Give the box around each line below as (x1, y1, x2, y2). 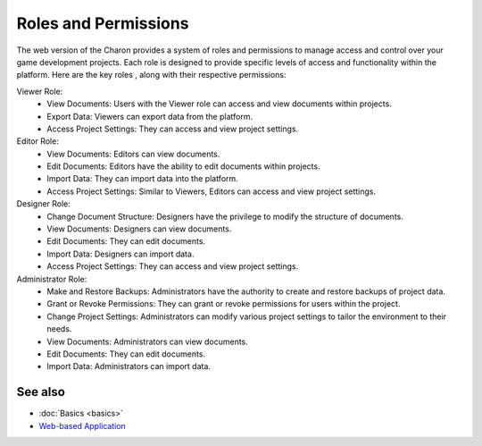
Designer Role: (16, 198, 71, 209)
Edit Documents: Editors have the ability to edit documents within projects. (46, 161, 320, 172)
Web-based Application (38, 420, 127, 431)
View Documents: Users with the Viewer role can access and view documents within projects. (46, 98, 392, 109)
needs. (46, 324, 72, 334)
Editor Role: (16, 136, 60, 147)
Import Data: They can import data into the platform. (46, 173, 238, 184)
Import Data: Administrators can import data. (46, 361, 212, 372)
